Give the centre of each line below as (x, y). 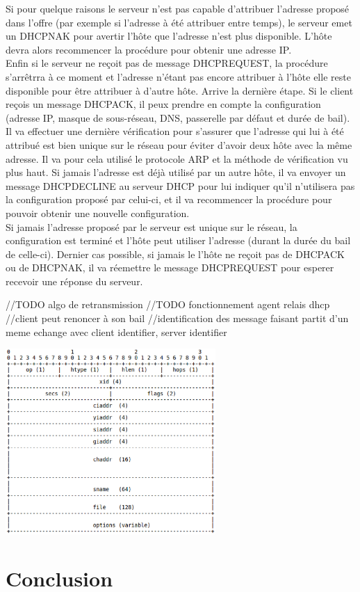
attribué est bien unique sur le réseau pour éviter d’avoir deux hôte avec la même (179, 144)
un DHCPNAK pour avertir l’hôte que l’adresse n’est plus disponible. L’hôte (169, 36)
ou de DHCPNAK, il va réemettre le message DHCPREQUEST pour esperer (170, 267)
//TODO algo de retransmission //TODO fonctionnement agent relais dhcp (168, 304)
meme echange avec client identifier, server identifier (116, 331)
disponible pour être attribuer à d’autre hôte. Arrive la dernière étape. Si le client (180, 90)
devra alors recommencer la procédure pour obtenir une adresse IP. (149, 49)
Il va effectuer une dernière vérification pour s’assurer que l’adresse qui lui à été (175, 131)
